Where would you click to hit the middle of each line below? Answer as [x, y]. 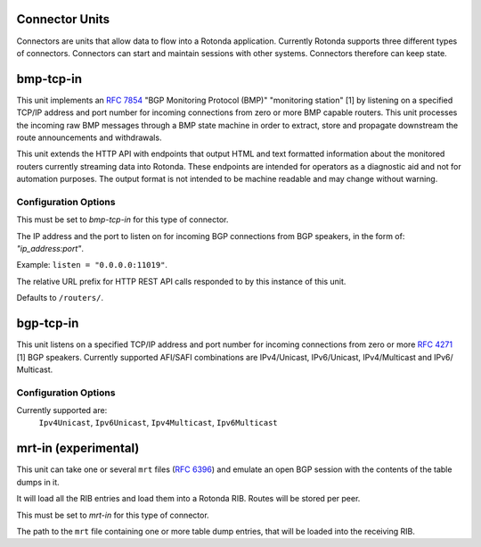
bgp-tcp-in [48, 323]
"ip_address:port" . [50, 249]
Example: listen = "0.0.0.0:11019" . [92, 265]
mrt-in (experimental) [78, 448]
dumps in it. [38, 482]
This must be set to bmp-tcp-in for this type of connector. [122, 220]
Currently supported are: [62, 410]
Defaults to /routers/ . [60, 298]
